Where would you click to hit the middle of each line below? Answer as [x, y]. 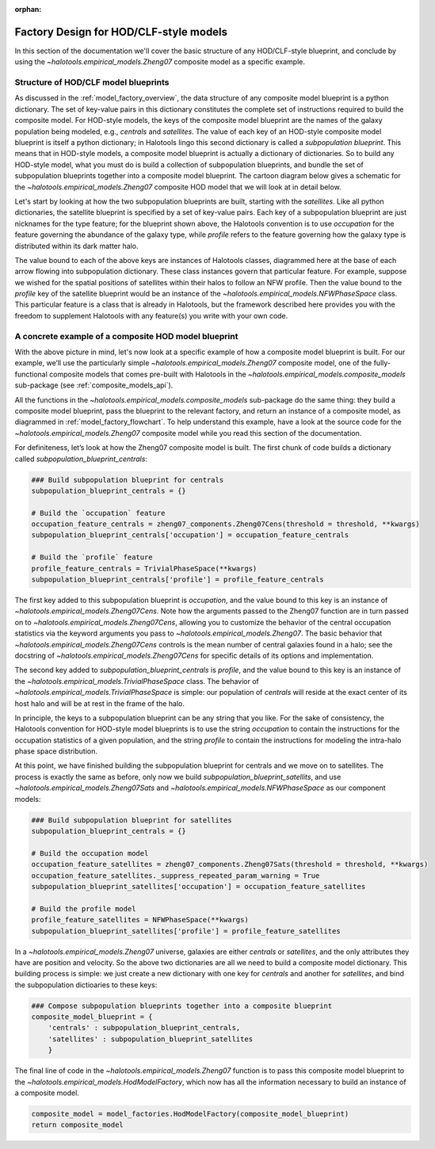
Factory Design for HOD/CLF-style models [121, 32]
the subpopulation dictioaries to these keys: [86, 985]
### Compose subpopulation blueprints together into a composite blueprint [182, 1006]
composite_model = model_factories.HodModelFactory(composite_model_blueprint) [190, 1114]
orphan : [28, 9]
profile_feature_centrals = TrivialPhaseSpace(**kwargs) [144, 568]
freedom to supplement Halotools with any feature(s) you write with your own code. [151, 315]
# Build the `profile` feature [92, 557]
